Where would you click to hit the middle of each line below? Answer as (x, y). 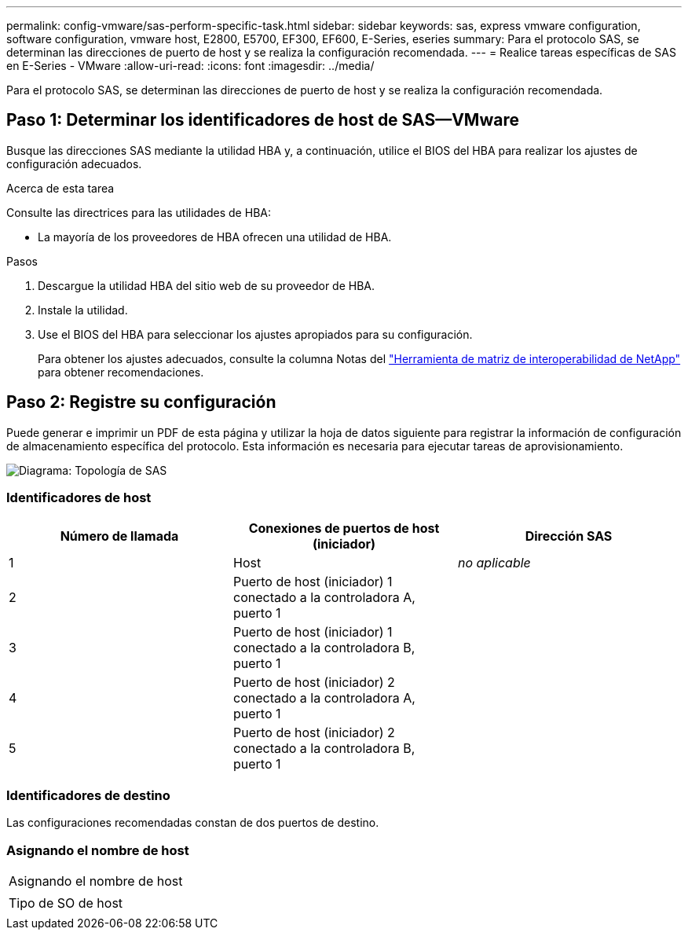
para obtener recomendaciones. (121, 372)
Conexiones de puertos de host (344, 529)
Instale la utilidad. (83, 310)
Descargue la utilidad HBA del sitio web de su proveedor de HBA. (207, 285)
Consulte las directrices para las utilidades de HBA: (139, 212)
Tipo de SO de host (66, 903)
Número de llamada (119, 536)
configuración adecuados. (74, 163)
